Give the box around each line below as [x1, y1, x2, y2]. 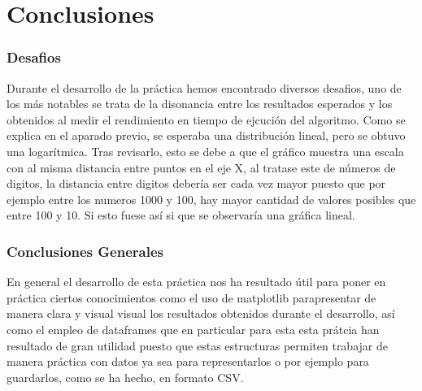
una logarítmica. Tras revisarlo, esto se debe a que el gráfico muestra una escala [7, 142, 404, 159]
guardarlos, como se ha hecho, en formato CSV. [7, 368, 244, 385]
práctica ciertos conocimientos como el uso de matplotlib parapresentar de [7, 289, 376, 306]
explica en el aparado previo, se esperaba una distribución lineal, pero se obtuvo [7, 127, 406, 144]
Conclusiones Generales [7, 241, 163, 261]
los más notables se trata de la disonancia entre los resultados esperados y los [7, 95, 393, 112]
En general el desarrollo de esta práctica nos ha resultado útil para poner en [7, 273, 386, 290]
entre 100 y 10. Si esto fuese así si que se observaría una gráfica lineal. [7, 206, 355, 224]
